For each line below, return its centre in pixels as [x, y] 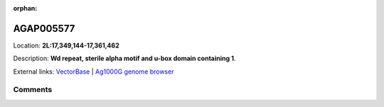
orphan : [25, 8]
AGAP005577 [44, 28]
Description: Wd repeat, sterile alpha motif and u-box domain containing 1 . [124, 58]
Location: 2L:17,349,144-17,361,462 [66, 45]
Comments [33, 90]
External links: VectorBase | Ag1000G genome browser [94, 72]
